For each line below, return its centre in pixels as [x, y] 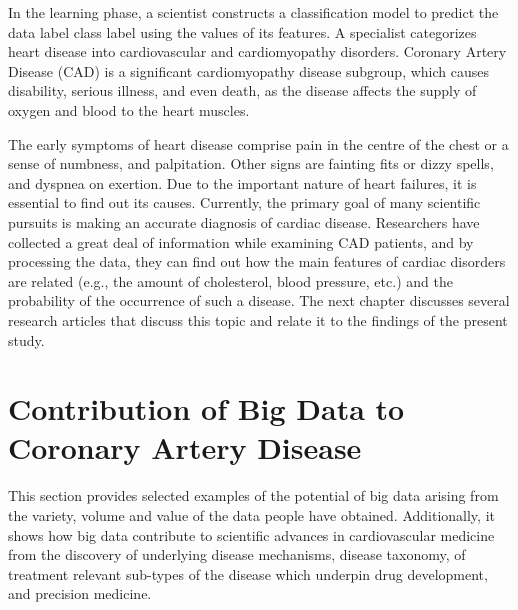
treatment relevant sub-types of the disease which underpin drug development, [248, 573]
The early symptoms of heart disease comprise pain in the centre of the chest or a [258, 143]
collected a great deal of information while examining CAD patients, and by [241, 241]
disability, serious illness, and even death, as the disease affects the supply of [242, 90]
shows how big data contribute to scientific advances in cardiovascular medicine [251, 534]
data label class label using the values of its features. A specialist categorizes [242, 31]
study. [26, 339]
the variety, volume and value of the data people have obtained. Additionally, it [251, 515]
